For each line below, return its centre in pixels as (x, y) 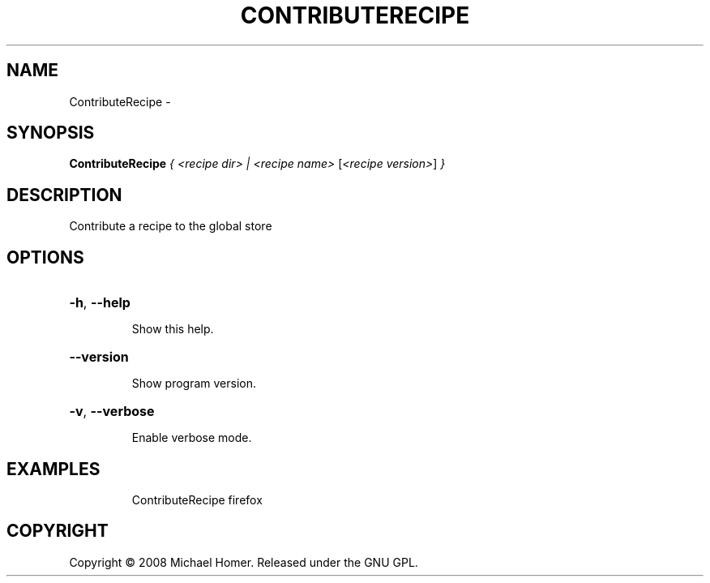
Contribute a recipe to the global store (171, 226)
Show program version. (194, 384)
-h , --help (100, 303)
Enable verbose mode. (192, 438)
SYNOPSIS (51, 133)
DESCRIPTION (64, 195)
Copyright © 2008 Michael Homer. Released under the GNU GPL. (244, 562)
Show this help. (173, 329)
